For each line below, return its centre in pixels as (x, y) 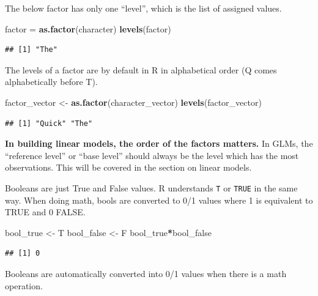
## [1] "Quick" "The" (49, 123)
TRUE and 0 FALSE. (45, 212)
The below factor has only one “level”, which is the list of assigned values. (143, 8)
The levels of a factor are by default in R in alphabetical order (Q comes (141, 69)
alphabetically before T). (51, 82)
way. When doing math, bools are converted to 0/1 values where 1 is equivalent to (159, 200)
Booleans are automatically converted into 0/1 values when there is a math (146, 273)
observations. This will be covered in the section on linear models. (128, 167)
